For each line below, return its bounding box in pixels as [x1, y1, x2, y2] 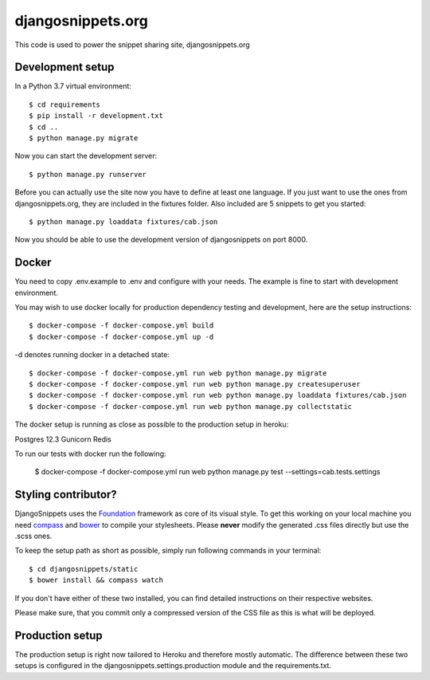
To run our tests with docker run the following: [14, 449, 166, 458]
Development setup [14, 61, 115, 74]
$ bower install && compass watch [29, 576, 163, 585]
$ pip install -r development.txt [29, 112, 163, 120]
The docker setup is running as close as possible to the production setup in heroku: [14, 419, 289, 430]
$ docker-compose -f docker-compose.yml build [29, 321, 214, 330]
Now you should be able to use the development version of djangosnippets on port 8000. [14, 235, 308, 245]
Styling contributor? [14, 488, 117, 501]
